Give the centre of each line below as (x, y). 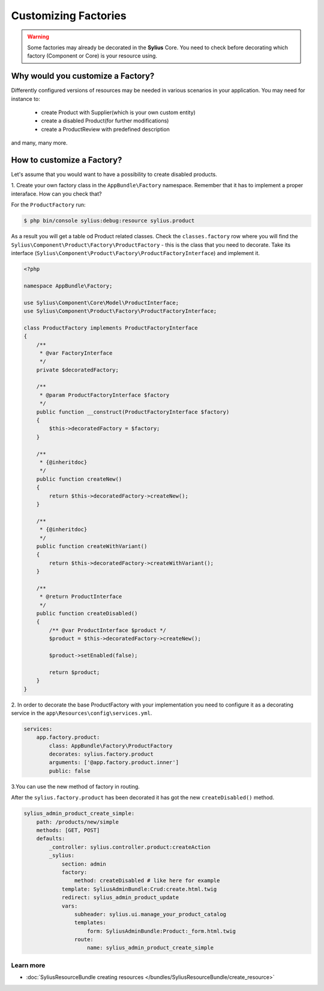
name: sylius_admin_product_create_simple (151, 948)
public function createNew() (79, 479)
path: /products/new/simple (78, 822)
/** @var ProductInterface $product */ (107, 630)
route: (84, 940)
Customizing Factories (69, 16)
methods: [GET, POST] (68, 830)
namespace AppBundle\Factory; (68, 286)
